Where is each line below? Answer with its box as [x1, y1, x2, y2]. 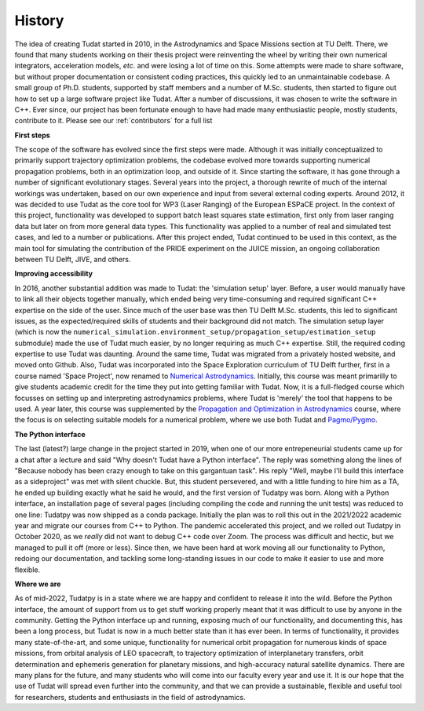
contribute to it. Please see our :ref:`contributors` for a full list [14, 116, 213, 126]
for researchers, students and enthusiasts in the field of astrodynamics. [14, 692, 246, 702]
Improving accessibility [14, 269, 93, 279]
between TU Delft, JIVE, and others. [14, 254, 131, 264]
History [14, 12, 64, 29]
